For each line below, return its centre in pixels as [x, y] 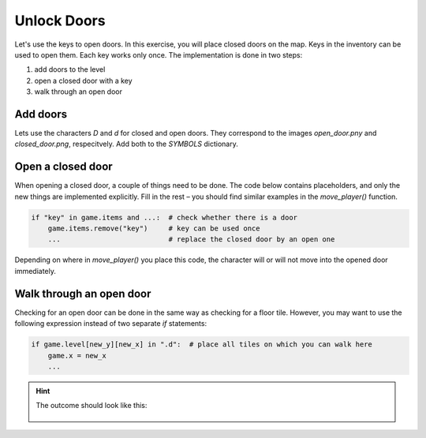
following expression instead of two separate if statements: [111, 324]
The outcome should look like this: [92, 406]
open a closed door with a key [84, 80]
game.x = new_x [77, 356]
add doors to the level [70, 69]
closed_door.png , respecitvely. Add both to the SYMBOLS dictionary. [126, 144]
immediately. [35, 271]
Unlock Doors [60, 21]
